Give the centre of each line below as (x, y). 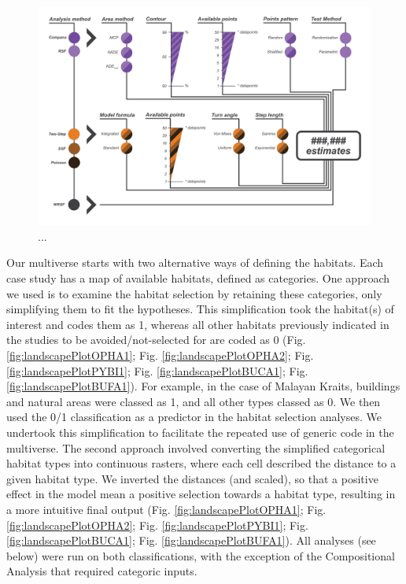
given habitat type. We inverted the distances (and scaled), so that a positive (192, 478)
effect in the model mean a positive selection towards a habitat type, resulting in (201, 494)
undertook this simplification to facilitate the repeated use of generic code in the (200, 432)
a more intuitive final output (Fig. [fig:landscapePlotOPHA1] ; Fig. (166, 509)
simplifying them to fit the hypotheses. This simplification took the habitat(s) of (200, 309)
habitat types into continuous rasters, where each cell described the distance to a (201, 463)
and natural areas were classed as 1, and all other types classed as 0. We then (194, 401)
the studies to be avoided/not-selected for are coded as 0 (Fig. (156, 340)
